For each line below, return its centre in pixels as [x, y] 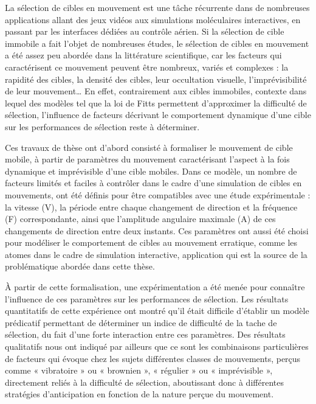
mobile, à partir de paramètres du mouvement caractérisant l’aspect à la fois [147, 159]
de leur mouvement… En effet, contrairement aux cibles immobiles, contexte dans [156, 91]
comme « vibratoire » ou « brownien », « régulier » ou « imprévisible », [139, 370]
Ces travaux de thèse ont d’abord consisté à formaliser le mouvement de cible [149, 147]
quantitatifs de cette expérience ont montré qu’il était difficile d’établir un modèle [157, 311]
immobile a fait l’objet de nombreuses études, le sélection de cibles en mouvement [157, 43]
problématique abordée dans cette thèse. [80, 266]
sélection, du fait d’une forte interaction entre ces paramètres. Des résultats [145, 334]
